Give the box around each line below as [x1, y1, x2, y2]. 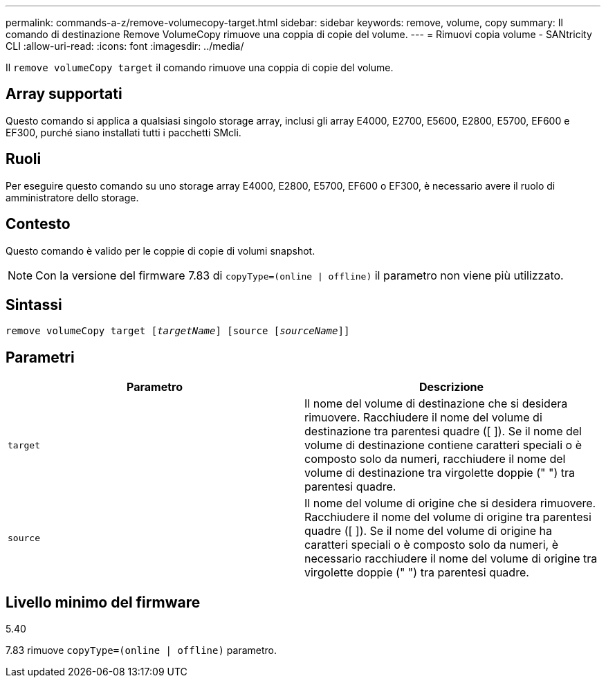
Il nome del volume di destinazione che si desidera [304, 397, 568, 411]
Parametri [6, 348, 75, 366]
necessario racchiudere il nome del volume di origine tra [304, 552, 598, 566]
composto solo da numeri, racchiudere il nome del [304, 452, 566, 466]
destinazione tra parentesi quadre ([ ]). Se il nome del [304, 424, 582, 439]
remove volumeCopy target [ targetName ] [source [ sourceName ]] [6, 325, 350, 337]
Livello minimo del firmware [6, 593, 201, 611]
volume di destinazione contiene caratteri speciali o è [304, 438, 582, 453]
